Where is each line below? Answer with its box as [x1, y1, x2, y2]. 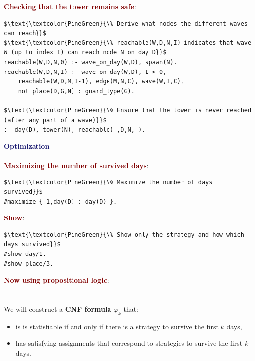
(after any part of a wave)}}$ [4, 116, 107, 124]
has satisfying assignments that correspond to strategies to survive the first [15, 338, 243, 348]
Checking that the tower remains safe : [4, 1, 136, 11]
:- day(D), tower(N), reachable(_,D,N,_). [4, 126, 146, 134]
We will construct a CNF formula [4, 304, 111, 314]
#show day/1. [4, 251, 46, 258]
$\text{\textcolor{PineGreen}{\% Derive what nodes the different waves [4, 20, 248, 27]
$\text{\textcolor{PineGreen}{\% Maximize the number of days [4, 179, 213, 186]
